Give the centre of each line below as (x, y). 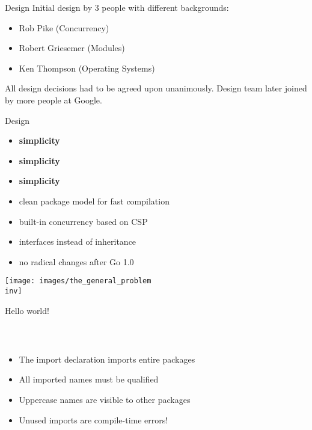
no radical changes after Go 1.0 (76, 261)
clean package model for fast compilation (94, 201)
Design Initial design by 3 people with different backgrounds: (117, 7)
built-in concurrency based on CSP (83, 221)
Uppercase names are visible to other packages (105, 399)
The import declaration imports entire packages (107, 359)
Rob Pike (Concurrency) (64, 27)
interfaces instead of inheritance (78, 241)
